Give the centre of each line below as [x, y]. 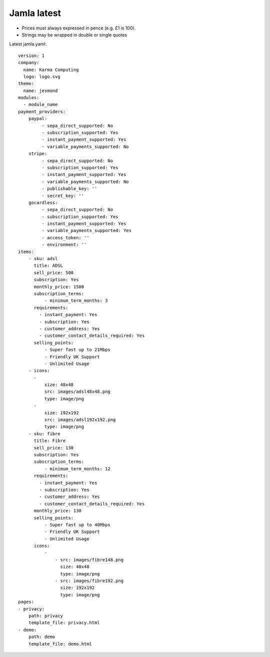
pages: [26, 602]
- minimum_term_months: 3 [76, 301]
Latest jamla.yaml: [28, 44]
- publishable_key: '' [69, 189]
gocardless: [43, 202]
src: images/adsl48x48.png [77, 392]
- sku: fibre [44, 434]
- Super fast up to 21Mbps [77, 350]
